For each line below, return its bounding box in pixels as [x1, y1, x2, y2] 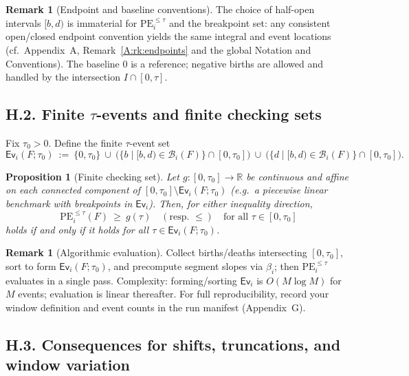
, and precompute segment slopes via [107, 258, 263, 273]
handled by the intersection [5, 70, 120, 84]
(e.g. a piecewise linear [230, 182, 328, 197]
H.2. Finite [5, 103, 85, 125]
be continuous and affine [246, 169, 349, 183]
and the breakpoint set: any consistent [168, 15, 331, 30]
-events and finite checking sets [96, 103, 322, 125]
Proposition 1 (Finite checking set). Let [5, 169, 179, 183]
